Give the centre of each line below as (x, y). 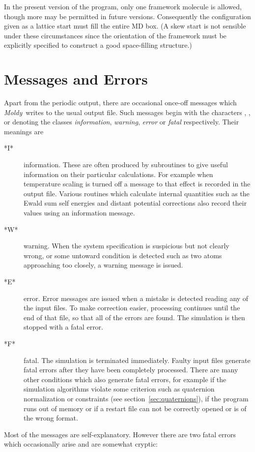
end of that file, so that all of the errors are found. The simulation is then (134, 317)
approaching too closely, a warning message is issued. (103, 265)
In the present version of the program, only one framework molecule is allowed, (123, 6)
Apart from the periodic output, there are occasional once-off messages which (120, 103)
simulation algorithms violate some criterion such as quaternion (119, 389)
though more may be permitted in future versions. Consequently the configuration (127, 16)
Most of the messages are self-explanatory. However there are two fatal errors (120, 434)
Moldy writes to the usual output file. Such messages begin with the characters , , (127, 112)
